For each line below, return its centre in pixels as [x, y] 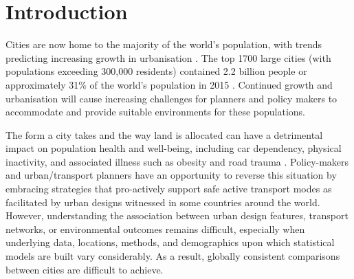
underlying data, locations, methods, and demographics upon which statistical [170, 242]
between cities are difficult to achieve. [85, 269]
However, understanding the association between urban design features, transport [177, 215]
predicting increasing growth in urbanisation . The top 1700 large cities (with [168, 57]
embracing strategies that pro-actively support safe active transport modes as [169, 189]
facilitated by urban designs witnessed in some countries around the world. [163, 202]
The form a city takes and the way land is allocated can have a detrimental [164, 134]
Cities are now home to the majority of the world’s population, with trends [164, 44]
